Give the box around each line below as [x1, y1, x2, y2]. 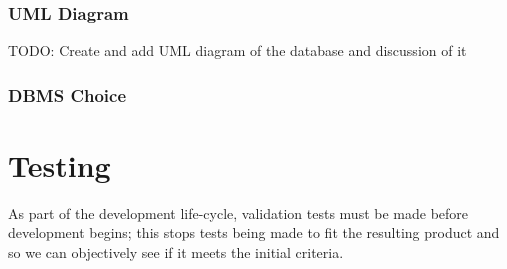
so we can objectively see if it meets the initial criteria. [8, 241, 344, 262]
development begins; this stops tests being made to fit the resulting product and [8, 222, 500, 243]
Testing [8, 144, 111, 185]
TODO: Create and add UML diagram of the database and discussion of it [8, 40, 467, 61]
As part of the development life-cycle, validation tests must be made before [8, 202, 469, 223]
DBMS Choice [8, 82, 127, 107]
